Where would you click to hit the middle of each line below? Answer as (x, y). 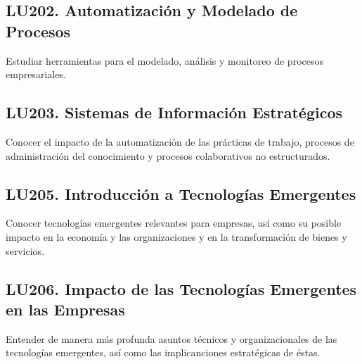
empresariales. (36, 74)
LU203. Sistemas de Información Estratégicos (174, 112)
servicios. (25, 250)
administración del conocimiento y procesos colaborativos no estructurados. (168, 155)
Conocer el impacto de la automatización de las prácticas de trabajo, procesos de (180, 141)
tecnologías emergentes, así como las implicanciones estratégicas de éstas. (163, 352)
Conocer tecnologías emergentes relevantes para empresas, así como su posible (174, 223)
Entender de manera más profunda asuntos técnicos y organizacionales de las (172, 338)
